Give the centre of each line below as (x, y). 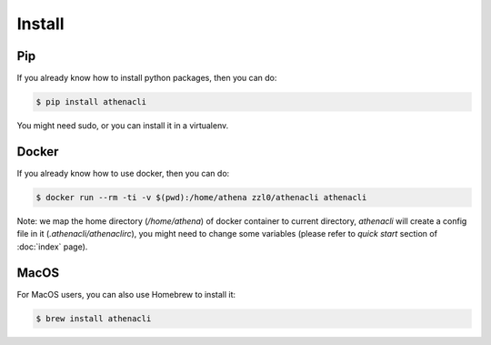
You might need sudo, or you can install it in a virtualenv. (123, 126)
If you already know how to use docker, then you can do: (123, 173)
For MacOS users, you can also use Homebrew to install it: (126, 294)
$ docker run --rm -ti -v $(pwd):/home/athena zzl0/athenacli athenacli (201, 197)
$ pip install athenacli (91, 102)
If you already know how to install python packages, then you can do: (147, 78)
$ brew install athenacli (94, 318)
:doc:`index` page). (52, 247)
